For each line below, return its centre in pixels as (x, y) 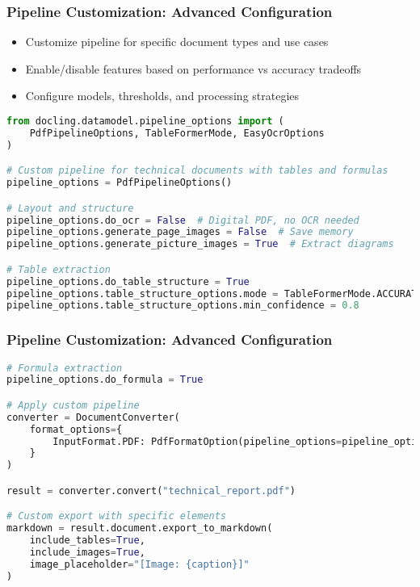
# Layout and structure (70, 208)
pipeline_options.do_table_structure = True (128, 281)
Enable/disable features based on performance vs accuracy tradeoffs (193, 68)
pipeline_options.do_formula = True (105, 380)
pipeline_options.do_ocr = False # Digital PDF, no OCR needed (183, 220)
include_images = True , (87, 553)
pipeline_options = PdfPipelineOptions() (120, 183)
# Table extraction (59, 269)
